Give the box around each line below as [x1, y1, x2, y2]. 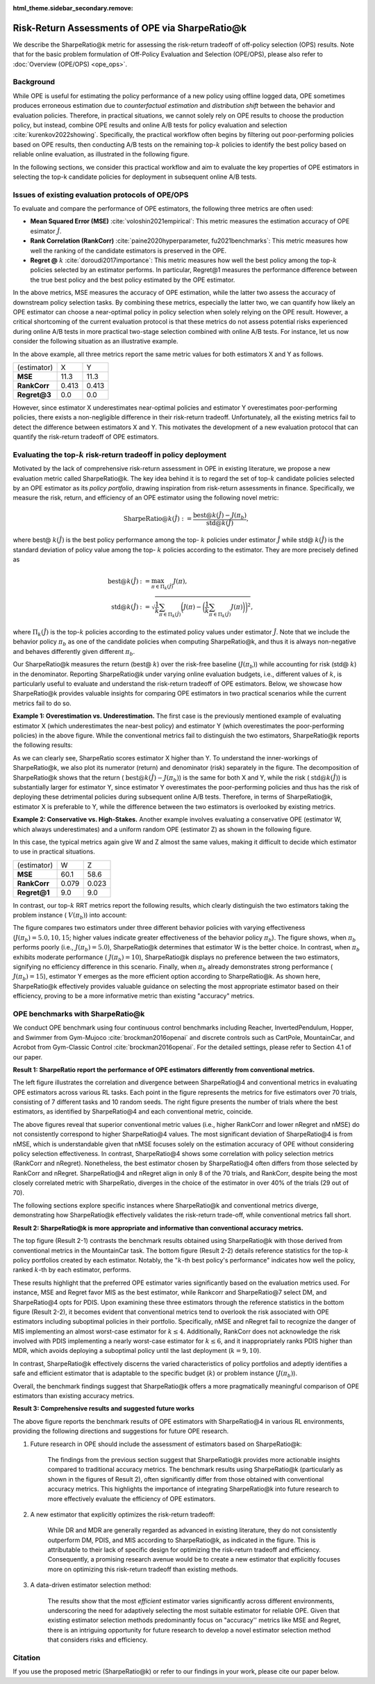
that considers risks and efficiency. [47, 1635, 149, 1644]
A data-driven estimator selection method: [30, 1581, 151, 1589]
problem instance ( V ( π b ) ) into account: [12, 911, 127, 921]
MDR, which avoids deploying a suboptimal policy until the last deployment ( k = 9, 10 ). [12, 1347, 262, 1355]
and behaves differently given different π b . [12, 647, 135, 657]
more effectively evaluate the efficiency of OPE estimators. [47, 1494, 216, 1502]
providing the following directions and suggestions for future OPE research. [12, 1427, 229, 1436]
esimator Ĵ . [30, 227, 62, 235]
